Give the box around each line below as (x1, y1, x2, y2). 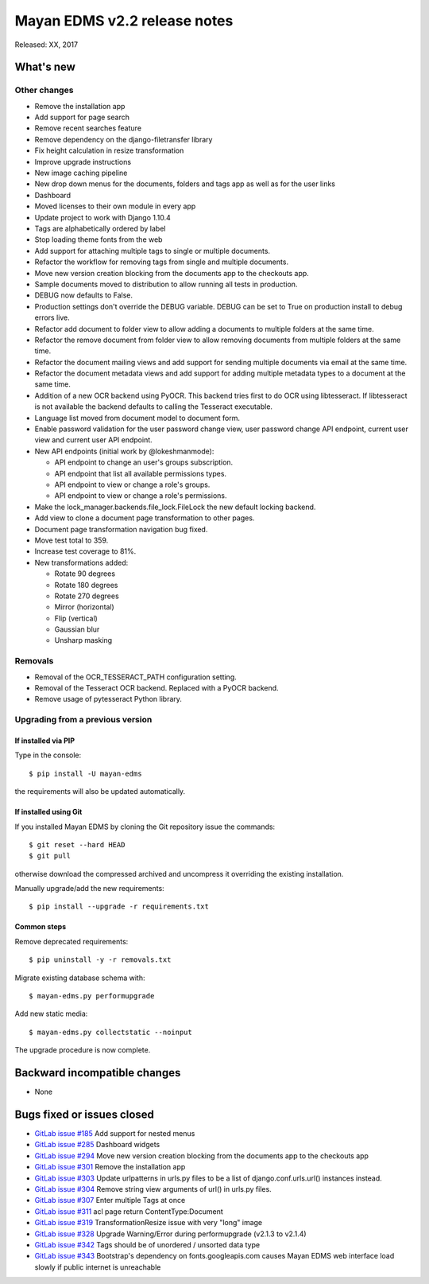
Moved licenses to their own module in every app (34, 201, 196, 211)
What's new (14, 60, 75, 74)
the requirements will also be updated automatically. (14, 787, 186, 796)
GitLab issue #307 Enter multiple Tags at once (34, 1196, 186, 1205)
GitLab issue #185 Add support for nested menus (34, 1129, 195, 1138)
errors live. (34, 313, 71, 322)
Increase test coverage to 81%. (34, 547, 137, 556)
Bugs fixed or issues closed (14, 1107, 155, 1121)
